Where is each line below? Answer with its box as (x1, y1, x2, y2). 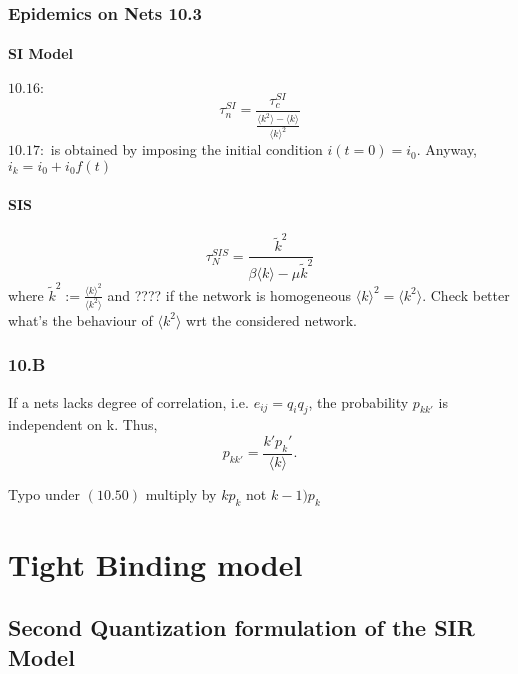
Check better (430, 284, 510, 305)
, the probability (308, 391, 409, 412)
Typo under (8, 483, 81, 504)
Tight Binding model (8, 543, 303, 584)
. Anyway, (416, 139, 478, 160)
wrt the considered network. (186, 309, 357, 330)
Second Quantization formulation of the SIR (8, 612, 475, 643)
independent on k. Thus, (8, 414, 158, 435)
